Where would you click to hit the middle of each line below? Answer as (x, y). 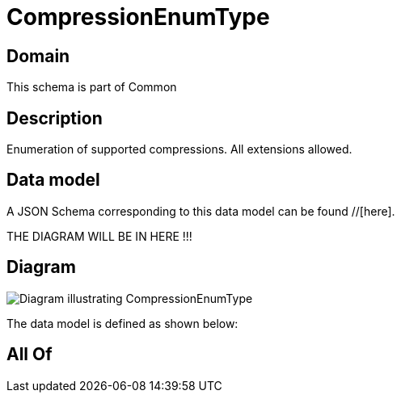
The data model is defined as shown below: (122, 323)
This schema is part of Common (92, 87)
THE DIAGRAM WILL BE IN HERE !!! (99, 236)
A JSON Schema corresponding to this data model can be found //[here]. (201, 211)
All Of (30, 355)
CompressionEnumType (138, 17)
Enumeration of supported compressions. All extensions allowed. (179, 149)
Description (55, 118)
